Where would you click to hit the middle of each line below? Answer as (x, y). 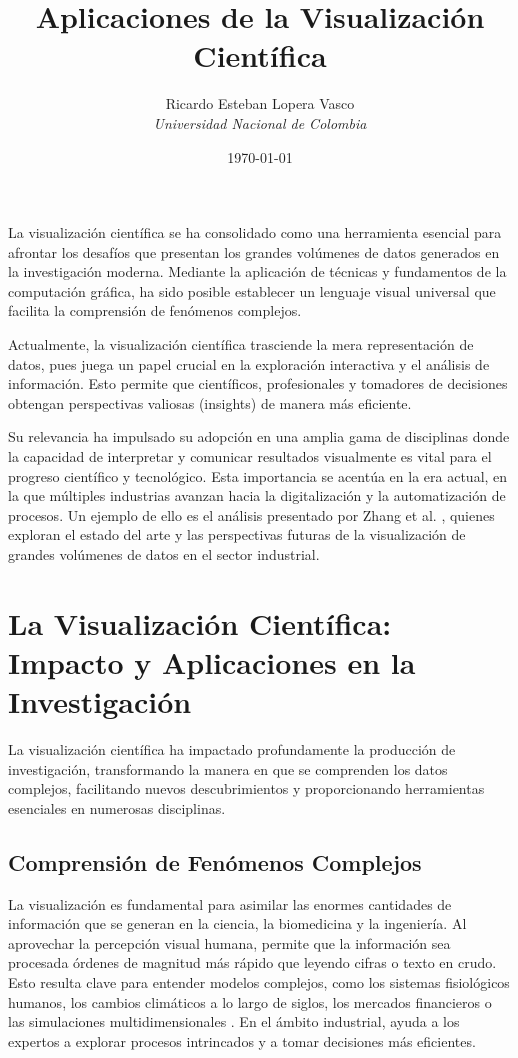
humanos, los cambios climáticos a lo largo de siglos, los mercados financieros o (250, 1001)
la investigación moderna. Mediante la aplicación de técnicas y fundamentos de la (257, 271)
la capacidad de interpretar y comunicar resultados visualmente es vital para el (250, 456)
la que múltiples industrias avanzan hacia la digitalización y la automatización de (257, 495)
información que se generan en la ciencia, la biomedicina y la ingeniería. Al (237, 923)
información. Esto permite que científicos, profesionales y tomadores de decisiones (258, 383)
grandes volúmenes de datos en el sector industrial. (164, 554)
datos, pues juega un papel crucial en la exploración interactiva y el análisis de (249, 363)
